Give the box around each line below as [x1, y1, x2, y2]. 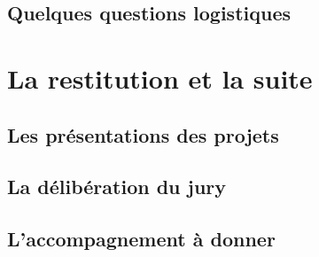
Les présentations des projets [7, 121, 279, 148]
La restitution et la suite [7, 59, 313, 96]
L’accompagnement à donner [7, 225, 276, 253]
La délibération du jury [7, 173, 227, 200]
